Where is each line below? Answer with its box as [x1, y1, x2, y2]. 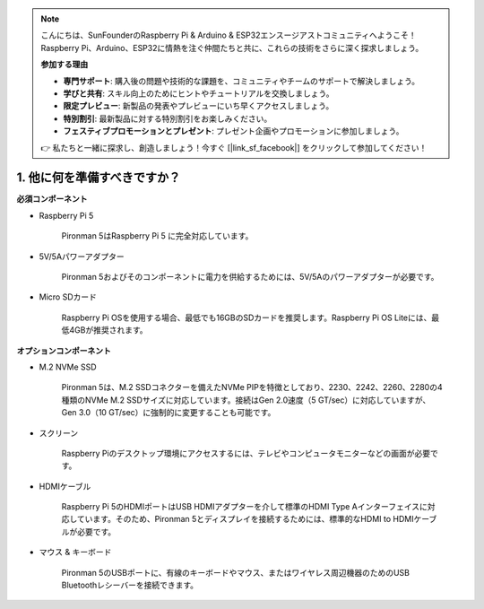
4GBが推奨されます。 [68, 325, 148, 335]
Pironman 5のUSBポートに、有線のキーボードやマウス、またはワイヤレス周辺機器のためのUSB [61, 567, 410, 578]
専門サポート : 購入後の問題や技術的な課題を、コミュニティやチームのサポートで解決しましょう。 [63, 75, 420, 86]
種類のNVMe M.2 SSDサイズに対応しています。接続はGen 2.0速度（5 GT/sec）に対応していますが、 [61, 395, 431, 405]
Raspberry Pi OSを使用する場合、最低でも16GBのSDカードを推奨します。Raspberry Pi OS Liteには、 [61, 312, 432, 323]
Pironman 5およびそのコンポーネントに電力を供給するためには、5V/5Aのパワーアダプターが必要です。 [61, 271, 439, 282]
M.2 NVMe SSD [39, 361, 98, 372]
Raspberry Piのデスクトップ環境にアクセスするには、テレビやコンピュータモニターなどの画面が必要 [61, 448, 430, 458]
